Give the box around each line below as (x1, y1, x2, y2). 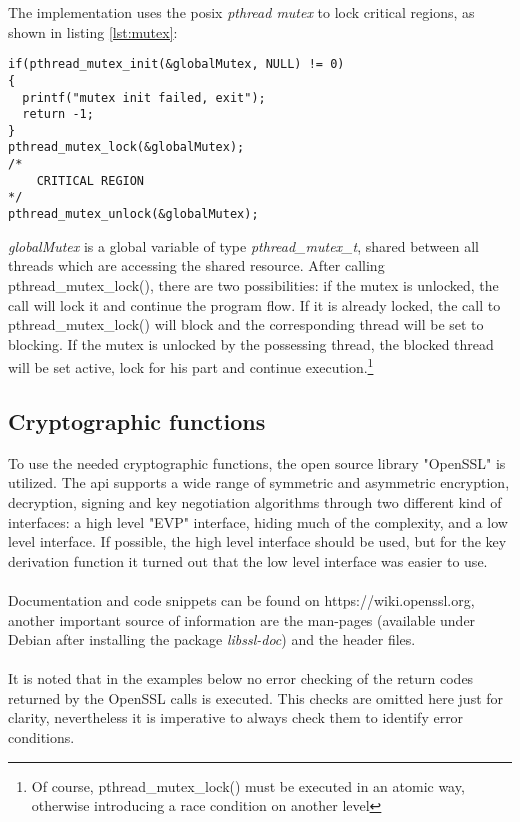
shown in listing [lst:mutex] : (8, 21, 178, 42)
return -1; (22, 107, 94, 122)
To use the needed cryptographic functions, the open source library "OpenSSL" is (8, 452, 506, 473)
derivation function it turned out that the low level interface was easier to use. (8, 550, 488, 571)
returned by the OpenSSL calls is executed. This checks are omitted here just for (8, 687, 504, 708)
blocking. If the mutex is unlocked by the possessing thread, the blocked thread (8, 333, 494, 354)
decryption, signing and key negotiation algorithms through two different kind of (8, 491, 502, 512)
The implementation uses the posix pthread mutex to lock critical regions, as (8, 2, 475, 22)
